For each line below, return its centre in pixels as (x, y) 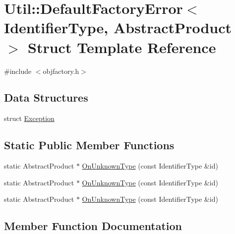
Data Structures (46, 97)
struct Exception (29, 118)
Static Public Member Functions (89, 145)
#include (18, 71)
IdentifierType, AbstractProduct (118, 28)
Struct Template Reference (122, 47)
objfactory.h (61, 71)
